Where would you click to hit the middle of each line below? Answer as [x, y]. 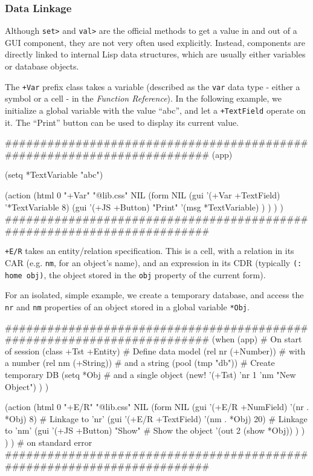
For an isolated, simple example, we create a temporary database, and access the [154, 295]
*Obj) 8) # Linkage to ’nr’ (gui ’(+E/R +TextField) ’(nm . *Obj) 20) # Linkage [156, 418]
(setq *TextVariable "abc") [54, 174]
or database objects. [42, 66]
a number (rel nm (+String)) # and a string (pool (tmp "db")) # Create [140, 363]
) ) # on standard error [49, 442]
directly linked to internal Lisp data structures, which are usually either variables [155, 54]
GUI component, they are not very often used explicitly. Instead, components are [155, 42]
